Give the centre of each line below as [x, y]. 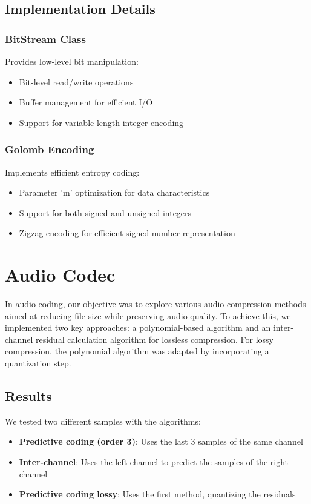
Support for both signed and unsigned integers [105, 212]
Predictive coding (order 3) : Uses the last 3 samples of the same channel [161, 441]
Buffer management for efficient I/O [86, 102]
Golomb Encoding [50, 149]
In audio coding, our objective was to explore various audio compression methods [155, 304]
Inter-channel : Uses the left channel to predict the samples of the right [153, 462]
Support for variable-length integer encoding [101, 122]
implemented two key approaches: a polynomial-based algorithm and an [138, 327]
